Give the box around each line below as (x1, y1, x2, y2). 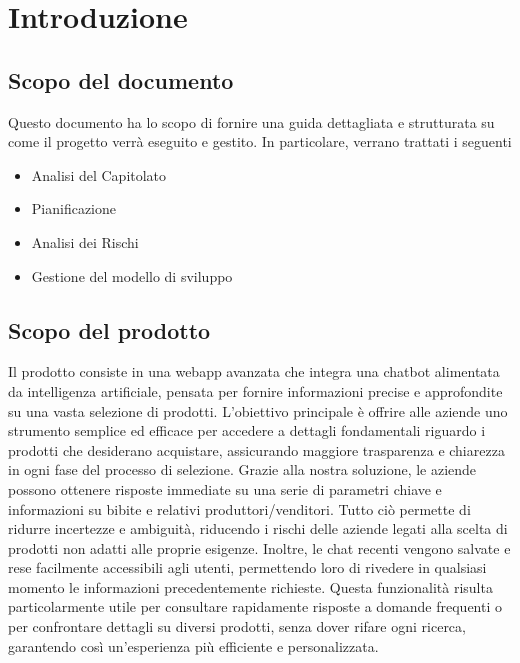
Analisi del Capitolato (31, 164, 167, 185)
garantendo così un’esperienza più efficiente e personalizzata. (8, 635, 379, 656)
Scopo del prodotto (8, 314, 211, 345)
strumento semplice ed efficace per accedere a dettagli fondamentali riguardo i (8, 420, 486, 441)
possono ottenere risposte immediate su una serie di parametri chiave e (8, 478, 442, 499)
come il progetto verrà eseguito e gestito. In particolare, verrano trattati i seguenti (8, 131, 512, 152)
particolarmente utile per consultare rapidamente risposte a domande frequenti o (8, 596, 503, 617)
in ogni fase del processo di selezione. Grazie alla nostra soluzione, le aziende (8, 459, 477, 480)
